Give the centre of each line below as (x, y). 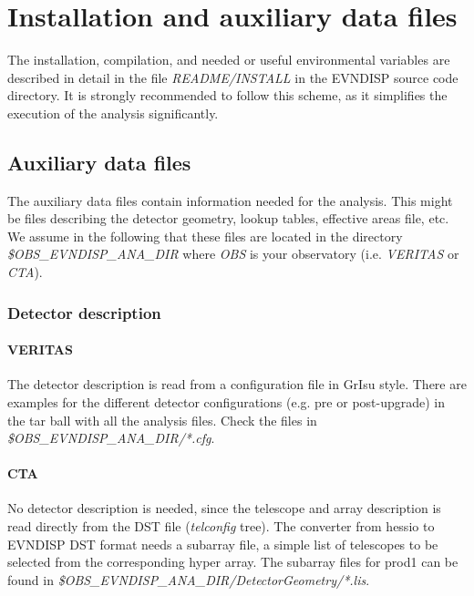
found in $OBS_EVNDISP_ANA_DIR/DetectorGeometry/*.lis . (189, 579)
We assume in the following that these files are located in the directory (205, 236)
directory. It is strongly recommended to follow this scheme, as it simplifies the (227, 95)
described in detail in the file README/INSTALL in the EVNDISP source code (233, 77)
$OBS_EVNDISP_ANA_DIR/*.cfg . (111, 438)
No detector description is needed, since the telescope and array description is (224, 508)
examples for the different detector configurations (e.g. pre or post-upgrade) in (227, 401)
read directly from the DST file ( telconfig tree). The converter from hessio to (221, 526)
